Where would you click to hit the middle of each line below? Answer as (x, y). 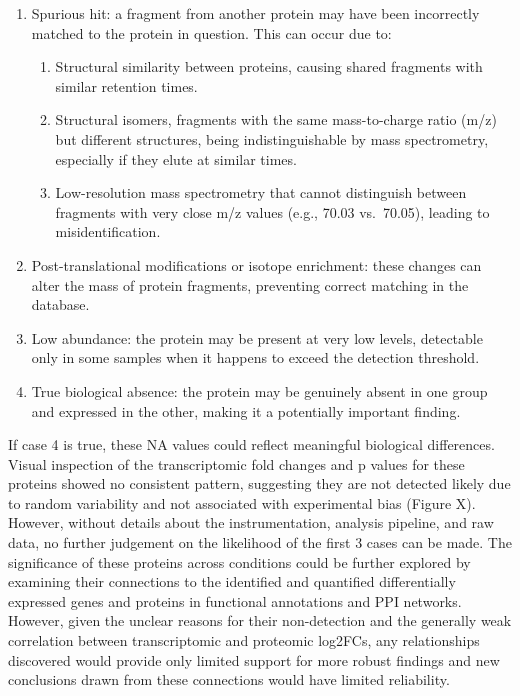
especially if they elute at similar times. (176, 158)
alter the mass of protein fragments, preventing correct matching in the (250, 284)
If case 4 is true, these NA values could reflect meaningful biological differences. (251, 444)
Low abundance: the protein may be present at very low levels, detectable (257, 337)
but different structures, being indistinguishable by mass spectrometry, (272, 138)
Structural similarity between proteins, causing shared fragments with (269, 66)
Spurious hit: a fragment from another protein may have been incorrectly (255, 13)
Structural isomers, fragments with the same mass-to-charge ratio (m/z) (276, 119)
